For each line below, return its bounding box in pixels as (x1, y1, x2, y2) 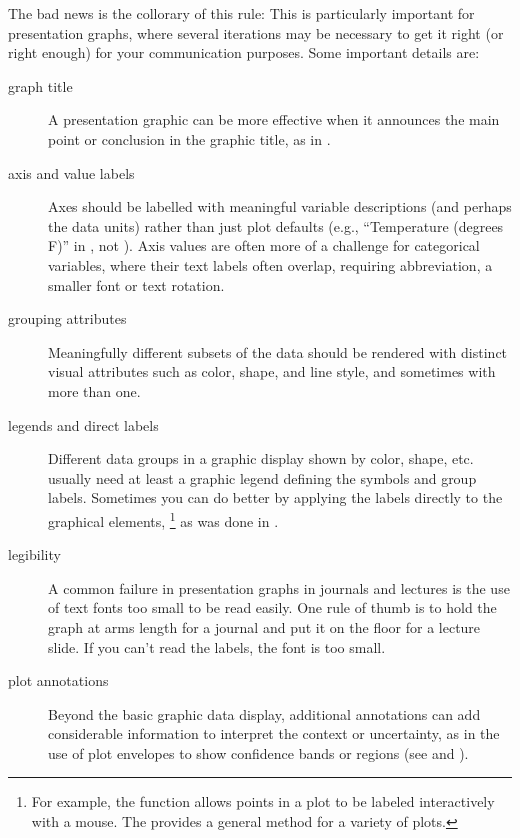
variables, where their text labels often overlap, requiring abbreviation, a (48, 254, 493, 275)
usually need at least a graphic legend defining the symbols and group (48, 467, 477, 488)
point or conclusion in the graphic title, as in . (48, 128, 331, 149)
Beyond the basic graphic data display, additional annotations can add (48, 703, 481, 724)
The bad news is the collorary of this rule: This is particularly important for (8, 3, 475, 23)
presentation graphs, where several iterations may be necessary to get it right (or (8, 22, 504, 43)
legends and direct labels (8, 414, 159, 435)
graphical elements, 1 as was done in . (48, 507, 279, 531)
